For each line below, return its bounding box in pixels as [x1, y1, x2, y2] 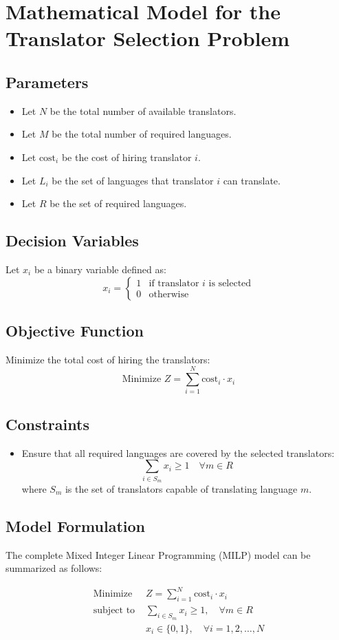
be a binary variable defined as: [34, 262, 166, 276]
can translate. [223, 173, 281, 187]
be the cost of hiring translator [61, 149, 192, 164]
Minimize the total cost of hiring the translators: [6, 352, 210, 366]
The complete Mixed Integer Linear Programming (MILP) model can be [6, 547, 311, 562]
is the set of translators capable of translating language [65, 481, 298, 495]
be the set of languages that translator [52, 173, 214, 187]
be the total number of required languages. [52, 127, 232, 141]
